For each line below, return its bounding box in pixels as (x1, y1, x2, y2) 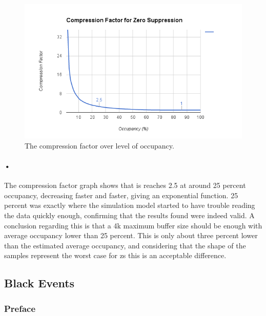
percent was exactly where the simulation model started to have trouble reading (4, 200, 255, 210)
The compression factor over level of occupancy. (25, 140, 174, 151)
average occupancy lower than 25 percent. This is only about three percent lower (4, 230, 258, 241)
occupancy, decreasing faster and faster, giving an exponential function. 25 (4, 189, 238, 200)
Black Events (4, 275, 75, 291)
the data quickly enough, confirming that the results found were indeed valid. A (4, 209, 255, 220)
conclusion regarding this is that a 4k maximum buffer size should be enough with (4, 220, 262, 230)
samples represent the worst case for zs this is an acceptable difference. (4, 250, 227, 261)
